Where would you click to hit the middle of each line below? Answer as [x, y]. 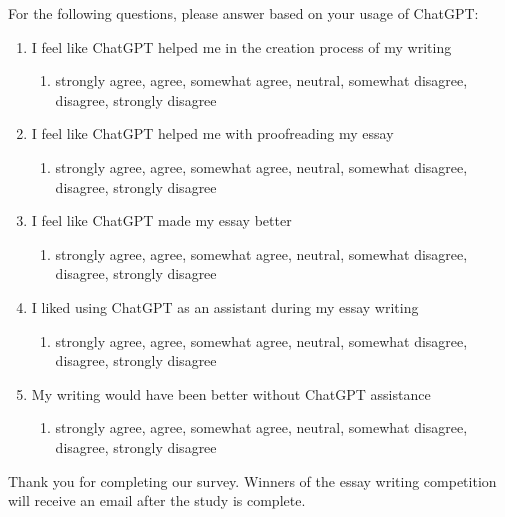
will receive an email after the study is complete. [157, 500]
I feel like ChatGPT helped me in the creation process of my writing [241, 46]
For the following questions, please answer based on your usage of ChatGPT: [243, 13]
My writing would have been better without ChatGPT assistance [231, 393]
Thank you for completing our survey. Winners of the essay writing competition [252, 480]
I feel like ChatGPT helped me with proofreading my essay [212, 133]
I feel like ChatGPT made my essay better [161, 220]
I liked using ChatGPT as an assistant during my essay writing [225, 306]
